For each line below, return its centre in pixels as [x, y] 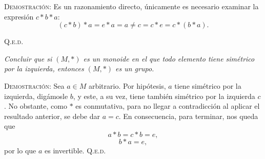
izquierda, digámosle [36, 96]
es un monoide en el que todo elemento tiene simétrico [169, 58]
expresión [19, 16]
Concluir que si [28, 58]
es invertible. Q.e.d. [75, 150]
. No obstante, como [36, 106]
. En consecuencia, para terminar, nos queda [188, 116]
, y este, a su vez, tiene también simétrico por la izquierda [164, 96]
